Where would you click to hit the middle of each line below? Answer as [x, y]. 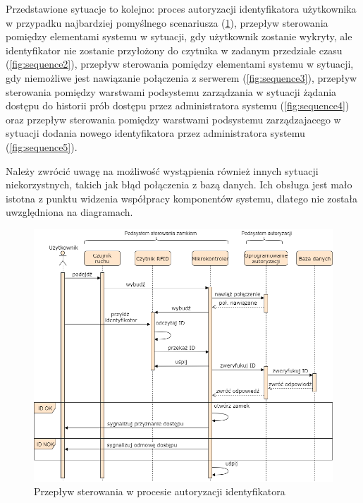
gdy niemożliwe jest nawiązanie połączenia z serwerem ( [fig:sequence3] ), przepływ [181, 77]
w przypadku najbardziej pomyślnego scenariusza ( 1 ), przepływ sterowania [167, 22]
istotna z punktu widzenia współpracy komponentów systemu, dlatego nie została [182, 198]
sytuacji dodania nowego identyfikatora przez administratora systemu [155, 133]
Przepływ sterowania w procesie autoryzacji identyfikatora [160, 491]
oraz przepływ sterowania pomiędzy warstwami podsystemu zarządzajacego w [173, 119]
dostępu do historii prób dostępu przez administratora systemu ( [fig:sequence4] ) [178, 105]
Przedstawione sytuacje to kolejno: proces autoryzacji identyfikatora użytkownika [181, 8]
